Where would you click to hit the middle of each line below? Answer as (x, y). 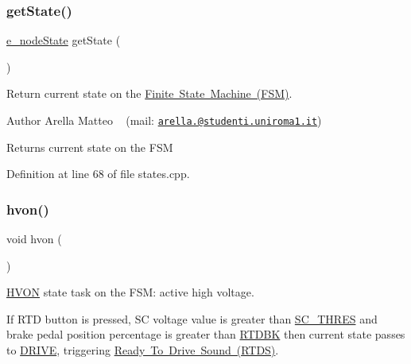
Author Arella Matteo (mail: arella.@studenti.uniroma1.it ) (164, 120)
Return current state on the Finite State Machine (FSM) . (149, 93)
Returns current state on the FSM (90, 147)
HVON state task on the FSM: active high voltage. (130, 292)
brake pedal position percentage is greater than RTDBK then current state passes (206, 334)
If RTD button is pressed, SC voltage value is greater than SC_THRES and (192, 318)
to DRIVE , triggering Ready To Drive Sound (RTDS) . (143, 350)
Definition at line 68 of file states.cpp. (98, 174)
